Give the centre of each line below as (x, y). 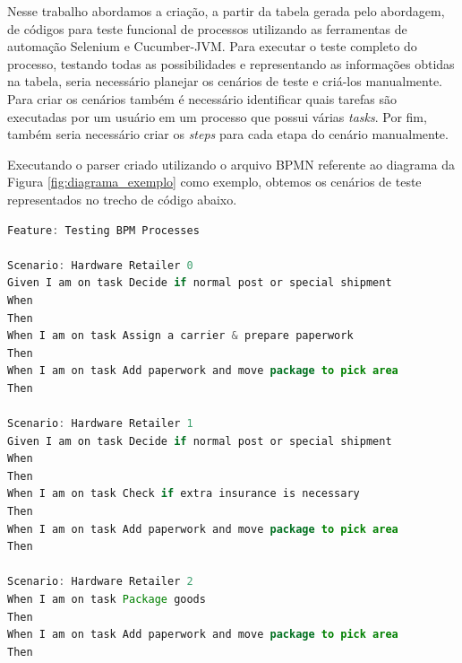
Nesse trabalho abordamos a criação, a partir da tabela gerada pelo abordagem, (226, 11)
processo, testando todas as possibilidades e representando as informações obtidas (231, 63)
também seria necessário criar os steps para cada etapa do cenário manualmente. (228, 134)
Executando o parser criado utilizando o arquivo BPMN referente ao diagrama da (231, 164)
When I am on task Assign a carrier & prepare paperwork (180, 336)
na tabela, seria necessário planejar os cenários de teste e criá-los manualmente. (225, 81)
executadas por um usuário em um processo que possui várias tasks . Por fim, (217, 116)
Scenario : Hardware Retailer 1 (100, 424)
